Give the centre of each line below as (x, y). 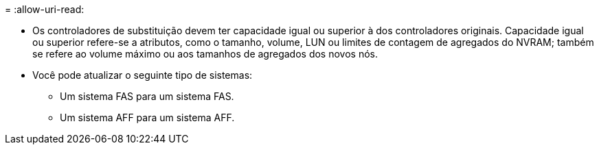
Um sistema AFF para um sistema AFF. (147, 117)
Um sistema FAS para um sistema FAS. (147, 96)
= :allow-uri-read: (45, 9)
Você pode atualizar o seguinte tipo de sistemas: (143, 75)
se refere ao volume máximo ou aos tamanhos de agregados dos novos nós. (205, 54)
